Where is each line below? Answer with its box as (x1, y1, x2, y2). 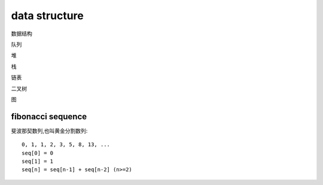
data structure (11, 9, 84, 22)
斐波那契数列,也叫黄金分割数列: (11, 127, 88, 134)
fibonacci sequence (11, 111, 87, 122)
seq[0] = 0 (22, 150, 54, 156)
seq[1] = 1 (22, 157, 54, 165)
